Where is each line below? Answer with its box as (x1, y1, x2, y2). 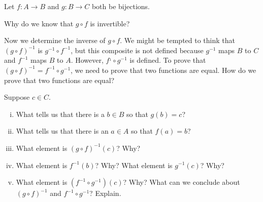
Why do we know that (4, 18, 74, 28)
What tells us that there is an (16, 126, 109, 136)
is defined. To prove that (129, 55, 206, 65)
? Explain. (89, 188, 121, 198)
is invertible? (90, 18, 130, 28)
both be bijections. (91, 1, 150, 11)
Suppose (4, 92, 30, 102)
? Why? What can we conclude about (123, 177, 240, 187)
